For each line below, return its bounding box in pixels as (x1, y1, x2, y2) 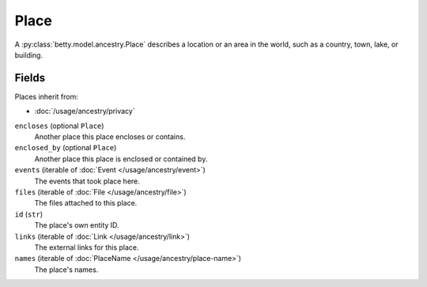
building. (14, 50, 43, 59)
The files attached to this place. (34, 198, 138, 208)
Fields (14, 71, 46, 85)
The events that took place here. (34, 176, 140, 186)
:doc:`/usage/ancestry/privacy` (34, 107, 135, 116)
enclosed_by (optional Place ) (14, 143, 117, 153)
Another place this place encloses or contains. (34, 132, 186, 142)
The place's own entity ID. (34, 221, 119, 230)
